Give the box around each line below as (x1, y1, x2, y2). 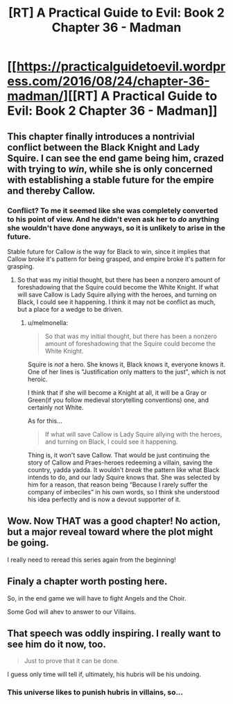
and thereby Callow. (7, 185, 96, 196)
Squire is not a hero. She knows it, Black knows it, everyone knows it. (27, 360, 225, 369)
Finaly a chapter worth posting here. (7, 576, 168, 587)
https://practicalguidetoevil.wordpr (16, 59, 226, 74)
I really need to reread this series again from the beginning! (7, 555, 176, 564)
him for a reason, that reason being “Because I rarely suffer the (27, 480, 208, 489)
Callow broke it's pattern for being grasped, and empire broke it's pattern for (7, 255, 226, 263)
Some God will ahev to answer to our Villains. (7, 607, 137, 616)
